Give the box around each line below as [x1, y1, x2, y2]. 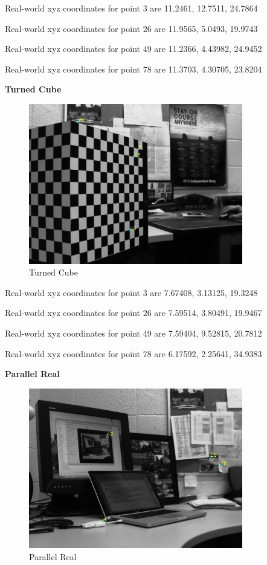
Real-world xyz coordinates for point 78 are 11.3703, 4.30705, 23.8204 [5, 62, 262, 75]
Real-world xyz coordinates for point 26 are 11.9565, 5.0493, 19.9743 [5, 22, 258, 34]
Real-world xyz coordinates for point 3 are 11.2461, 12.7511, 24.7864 [5, 2, 258, 14]
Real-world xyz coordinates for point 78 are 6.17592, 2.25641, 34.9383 [5, 347, 262, 360]
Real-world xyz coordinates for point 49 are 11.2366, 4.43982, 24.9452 [5, 42, 262, 55]
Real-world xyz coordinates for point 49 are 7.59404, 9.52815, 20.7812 [5, 326, 262, 339]
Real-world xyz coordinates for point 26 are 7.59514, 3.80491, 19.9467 [5, 306, 262, 319]
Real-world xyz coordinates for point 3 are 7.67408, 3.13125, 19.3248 [5, 286, 258, 299]
